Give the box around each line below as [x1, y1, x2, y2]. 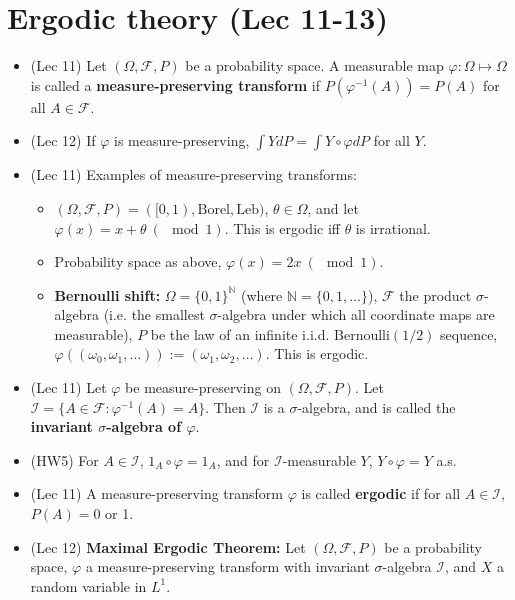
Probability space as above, [54, 251, 222, 272]
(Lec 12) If [30, 130, 96, 151]
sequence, [440, 323, 498, 344]
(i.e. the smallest [103, 304, 205, 325]
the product [399, 284, 472, 305]
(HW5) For [30, 449, 99, 470]
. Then [205, 396, 246, 417]
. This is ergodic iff [224, 217, 340, 238]
